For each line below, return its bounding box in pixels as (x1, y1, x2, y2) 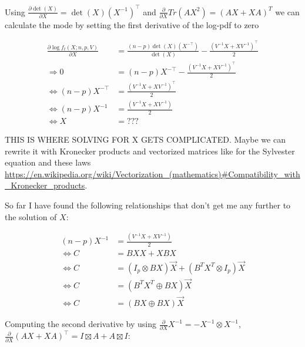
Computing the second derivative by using (5, 318, 157, 330)
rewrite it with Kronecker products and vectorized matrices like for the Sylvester (5, 144, 295, 157)
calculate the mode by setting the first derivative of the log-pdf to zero (5, 18, 259, 31)
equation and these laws (5, 156, 91, 169)
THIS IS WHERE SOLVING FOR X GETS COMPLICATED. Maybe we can (5, 133, 286, 145)
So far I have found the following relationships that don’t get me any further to (5, 198, 291, 211)
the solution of (5, 210, 57, 223)
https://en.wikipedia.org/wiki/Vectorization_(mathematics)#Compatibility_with (5, 167, 300, 180)
